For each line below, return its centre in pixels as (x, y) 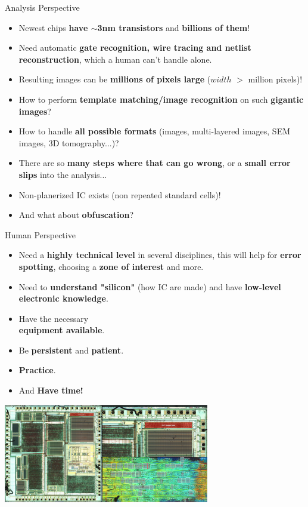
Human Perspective (40, 234)
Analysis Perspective (42, 7)
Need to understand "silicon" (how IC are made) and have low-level (150, 286)
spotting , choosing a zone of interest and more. (111, 266)
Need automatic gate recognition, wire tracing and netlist (135, 47)
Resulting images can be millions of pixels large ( (115, 79)
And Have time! (51, 390)
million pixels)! (275, 79)
